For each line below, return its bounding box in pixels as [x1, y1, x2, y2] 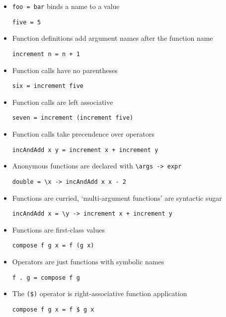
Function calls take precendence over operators [12, 129, 154, 139]
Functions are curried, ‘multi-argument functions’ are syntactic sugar [12, 192, 222, 203]
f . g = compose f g [12, 274, 80, 281]
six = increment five [12, 82, 83, 90]
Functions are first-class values [12, 224, 105, 235]
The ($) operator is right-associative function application [12, 288, 187, 299]
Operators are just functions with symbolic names [12, 256, 164, 267]
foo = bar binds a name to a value [12, 1, 120, 11]
